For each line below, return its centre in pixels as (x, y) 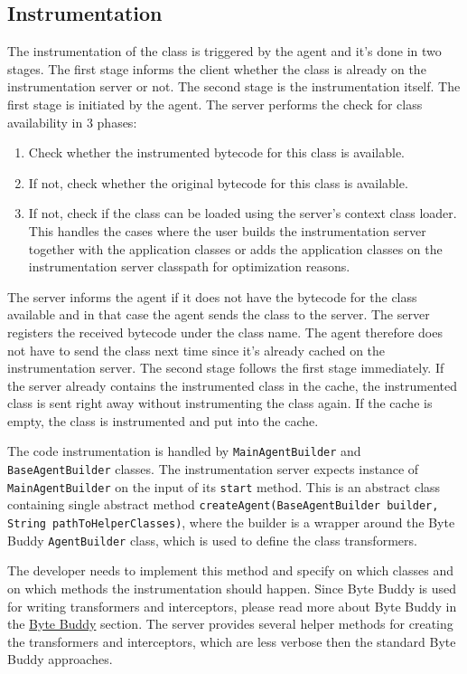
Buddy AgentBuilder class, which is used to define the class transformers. (212, 540)
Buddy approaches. (60, 659)
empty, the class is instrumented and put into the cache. (163, 420)
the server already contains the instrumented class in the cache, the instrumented (233, 385)
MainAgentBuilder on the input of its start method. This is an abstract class (224, 486)
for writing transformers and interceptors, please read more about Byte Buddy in (232, 606)
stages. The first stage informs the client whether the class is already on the (217, 68)
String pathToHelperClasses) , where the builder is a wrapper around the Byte (231, 522)
